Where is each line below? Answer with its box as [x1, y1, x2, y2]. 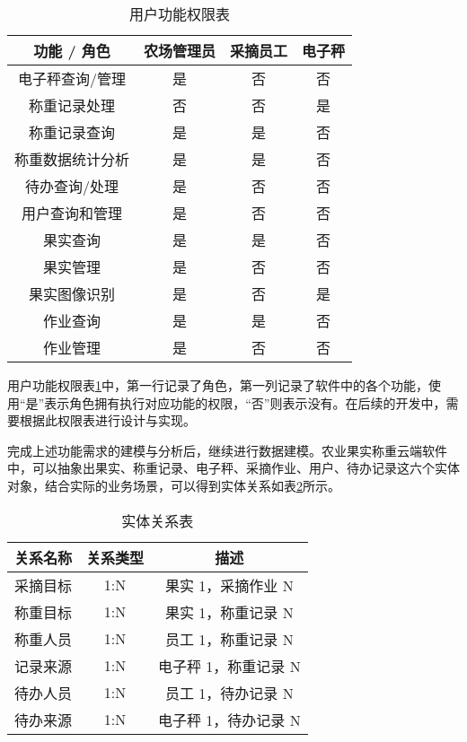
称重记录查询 [29, 122, 116, 143]
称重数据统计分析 [14, 149, 130, 170]
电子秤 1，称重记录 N [158, 655, 301, 677]
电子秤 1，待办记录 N [158, 709, 301, 730]
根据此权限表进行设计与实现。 [19, 411, 196, 430]
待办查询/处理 [25, 176, 119, 196]
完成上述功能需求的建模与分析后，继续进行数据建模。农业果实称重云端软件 [7, 441, 447, 459]
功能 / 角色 [33, 40, 110, 61]
